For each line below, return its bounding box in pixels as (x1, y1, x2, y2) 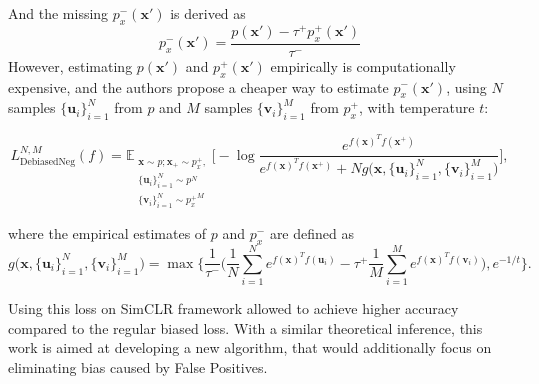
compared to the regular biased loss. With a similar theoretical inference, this (8, 317, 483, 338)
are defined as (269, 223, 354, 244)
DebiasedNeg (19, 157, 76, 168)
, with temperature (358, 97, 475, 118)
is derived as (170, 3, 246, 23)
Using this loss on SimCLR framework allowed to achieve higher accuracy (8, 298, 459, 319)
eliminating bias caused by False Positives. (8, 356, 268, 377)
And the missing (8, 3, 109, 23)
